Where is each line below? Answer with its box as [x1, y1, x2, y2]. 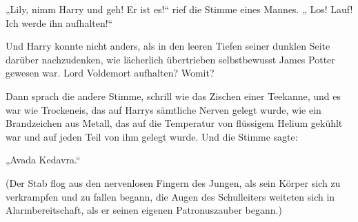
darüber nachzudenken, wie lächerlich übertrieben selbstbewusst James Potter [6, 52, 335, 66]
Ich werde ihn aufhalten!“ [6, 15, 113, 30]
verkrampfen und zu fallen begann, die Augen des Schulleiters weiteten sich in [6, 189, 335, 203]
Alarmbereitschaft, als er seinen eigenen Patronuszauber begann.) [6, 203, 282, 217]
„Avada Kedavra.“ [6, 152, 81, 167]
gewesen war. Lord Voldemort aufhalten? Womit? [6, 65, 215, 80]
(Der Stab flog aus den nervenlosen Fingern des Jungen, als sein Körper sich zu [6, 175, 341, 190]
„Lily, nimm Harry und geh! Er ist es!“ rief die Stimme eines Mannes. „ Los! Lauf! [6, 2, 353, 16]
